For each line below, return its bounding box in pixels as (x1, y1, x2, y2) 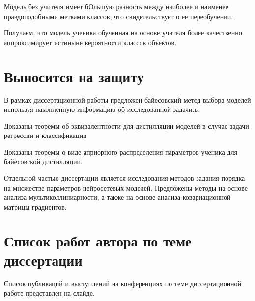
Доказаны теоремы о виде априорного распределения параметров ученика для (4, 146, 237, 157)
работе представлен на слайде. (4, 288, 95, 298)
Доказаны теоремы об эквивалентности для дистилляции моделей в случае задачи (4, 120, 249, 131)
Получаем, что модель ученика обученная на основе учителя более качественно (4, 27, 242, 38)
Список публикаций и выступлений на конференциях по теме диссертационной (4, 278, 242, 288)
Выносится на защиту (4, 66, 144, 86)
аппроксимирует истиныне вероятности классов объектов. (4, 37, 177, 47)
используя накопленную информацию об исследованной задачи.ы (4, 104, 199, 114)
